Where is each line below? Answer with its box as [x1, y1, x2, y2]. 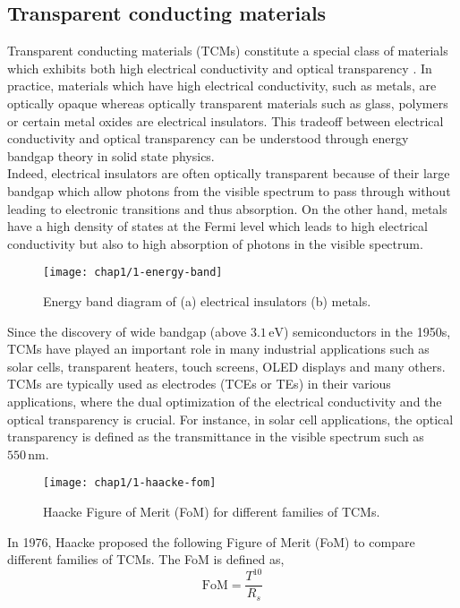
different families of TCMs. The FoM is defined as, [7, 550, 285, 569]
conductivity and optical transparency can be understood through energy [7, 129, 409, 148]
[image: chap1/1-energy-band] [43, 266, 223, 279]
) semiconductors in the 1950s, [283, 321, 451, 340]
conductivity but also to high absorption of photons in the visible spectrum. [7, 234, 423, 253]
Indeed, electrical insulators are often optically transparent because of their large [7, 164, 450, 183]
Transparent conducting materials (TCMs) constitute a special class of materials [7, 41, 448, 60]
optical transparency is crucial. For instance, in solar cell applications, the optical [7, 409, 454, 428]
